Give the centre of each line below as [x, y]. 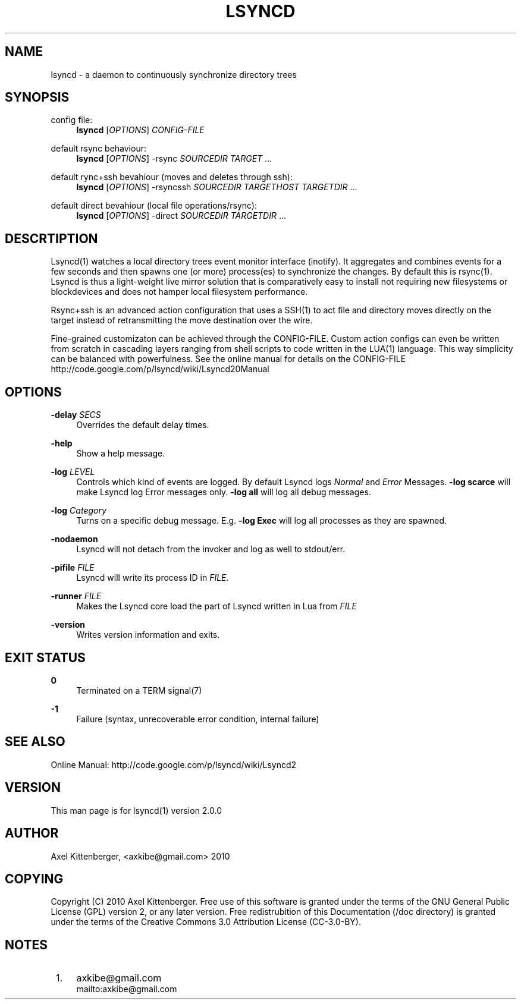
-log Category [79, 511]
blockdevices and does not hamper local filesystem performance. [179, 292]
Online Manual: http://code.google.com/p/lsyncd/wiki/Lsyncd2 [174, 764]
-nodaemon [74, 539]
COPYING [34, 879]
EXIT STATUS [45, 657]
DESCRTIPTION [51, 238]
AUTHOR [32, 833]
